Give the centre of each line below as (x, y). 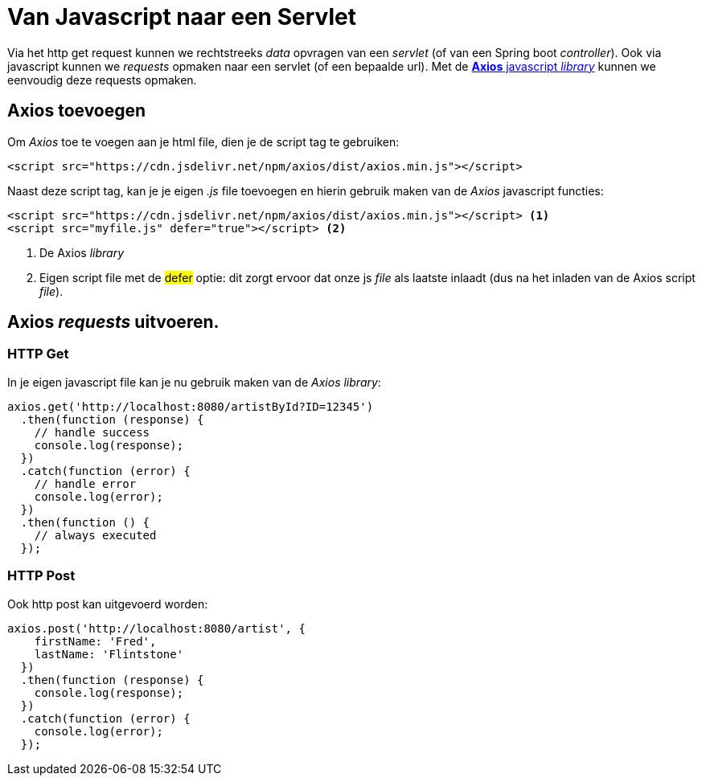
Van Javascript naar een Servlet (182, 17)
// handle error (85, 483)
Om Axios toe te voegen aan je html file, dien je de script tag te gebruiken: (203, 141)
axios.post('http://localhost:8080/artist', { (156, 628)
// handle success (92, 432)
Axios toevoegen (77, 111)
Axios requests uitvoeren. (113, 322)
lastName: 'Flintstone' (109, 654)
